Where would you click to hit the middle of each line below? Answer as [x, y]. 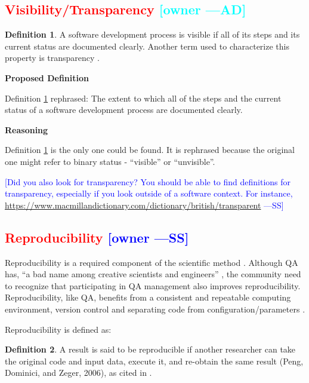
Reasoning [27, 129]
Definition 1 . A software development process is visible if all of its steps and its [152, 34]
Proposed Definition [47, 77]
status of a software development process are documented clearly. [124, 110]
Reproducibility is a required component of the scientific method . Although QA [152, 262]
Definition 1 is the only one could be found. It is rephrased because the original [150, 150]
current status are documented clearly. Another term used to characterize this [147, 46]
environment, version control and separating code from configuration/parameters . [155, 309]
